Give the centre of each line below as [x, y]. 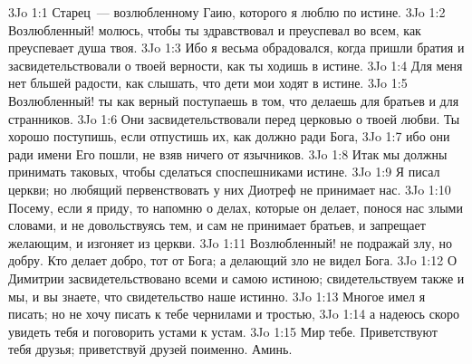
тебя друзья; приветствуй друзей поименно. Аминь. [150, 349]
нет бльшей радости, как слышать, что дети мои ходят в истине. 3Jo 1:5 [208, 83]
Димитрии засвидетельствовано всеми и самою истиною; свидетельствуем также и [236, 278]
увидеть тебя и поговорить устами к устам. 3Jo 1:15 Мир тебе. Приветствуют [223, 331]
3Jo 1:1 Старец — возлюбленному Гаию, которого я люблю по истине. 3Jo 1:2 [227, 12]
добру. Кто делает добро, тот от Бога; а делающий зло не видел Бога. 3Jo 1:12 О [233, 260]
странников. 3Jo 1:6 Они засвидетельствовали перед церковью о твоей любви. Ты [234, 118]
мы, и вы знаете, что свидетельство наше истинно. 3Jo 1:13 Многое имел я [217, 296]
